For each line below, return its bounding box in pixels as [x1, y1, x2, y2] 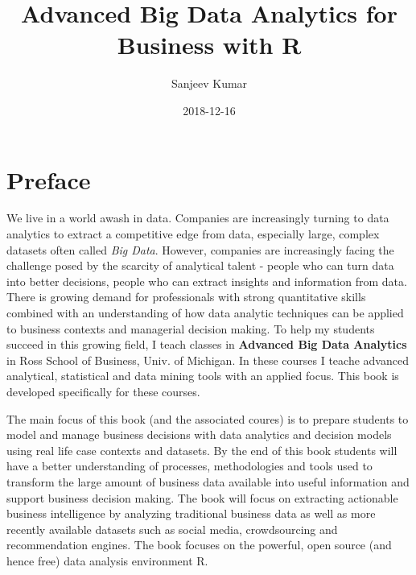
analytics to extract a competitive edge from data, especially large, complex [6, 225, 380, 242]
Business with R [117, 28, 302, 61]
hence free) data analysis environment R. [6, 552, 208, 569]
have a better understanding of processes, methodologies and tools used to [6, 457, 373, 474]
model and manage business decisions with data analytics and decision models [6, 426, 392, 443]
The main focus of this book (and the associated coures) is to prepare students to [6, 410, 409, 427]
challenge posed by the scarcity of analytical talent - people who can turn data [6, 257, 394, 274]
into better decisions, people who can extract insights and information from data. [6, 272, 407, 289]
